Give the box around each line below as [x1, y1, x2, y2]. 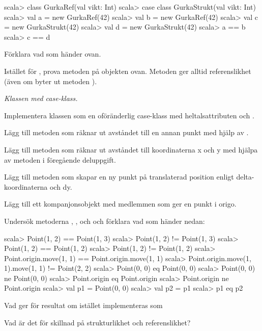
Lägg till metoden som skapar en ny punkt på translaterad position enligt [4, 171, 234, 182]
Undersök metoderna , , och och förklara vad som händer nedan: [4, 215, 205, 226]
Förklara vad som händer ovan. [4, 48, 101, 59]
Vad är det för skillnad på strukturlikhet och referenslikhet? [4, 317, 191, 327]
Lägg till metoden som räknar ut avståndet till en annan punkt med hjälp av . [4, 127, 249, 138]
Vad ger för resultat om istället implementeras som [4, 300, 163, 311]
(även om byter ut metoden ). [4, 75, 97, 86]
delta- [236, 171, 254, 182]
